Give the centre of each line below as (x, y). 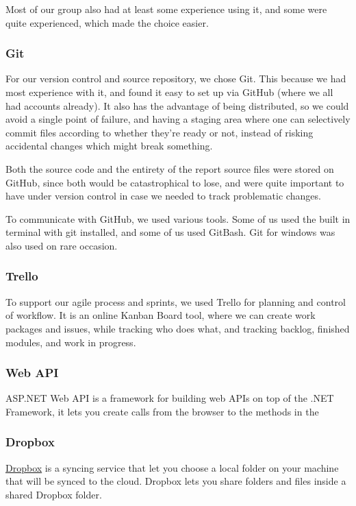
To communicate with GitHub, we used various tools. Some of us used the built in (178, 218)
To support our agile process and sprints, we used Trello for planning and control (176, 301)
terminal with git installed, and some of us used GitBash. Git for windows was (170, 232)
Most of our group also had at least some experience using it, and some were (166, 9)
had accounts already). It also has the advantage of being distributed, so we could (177, 105)
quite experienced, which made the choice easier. (107, 22)
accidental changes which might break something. (109, 146)
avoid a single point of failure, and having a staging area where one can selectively (178, 119)
